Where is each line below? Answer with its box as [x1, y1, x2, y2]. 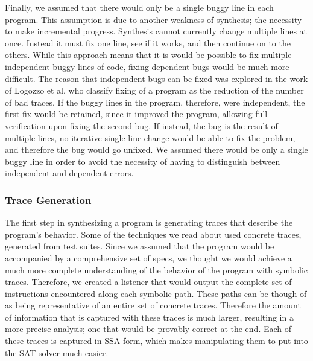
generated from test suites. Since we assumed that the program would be [5, 240, 274, 252]
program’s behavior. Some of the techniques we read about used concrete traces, [5, 228, 302, 240]
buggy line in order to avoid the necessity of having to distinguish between [5, 155, 280, 167]
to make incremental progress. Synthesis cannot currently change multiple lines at [5, 25, 308, 37]
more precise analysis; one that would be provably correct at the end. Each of [5, 322, 292, 335]
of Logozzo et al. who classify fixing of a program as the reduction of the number [5, 84, 304, 97]
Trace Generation [5, 192, 92, 207]
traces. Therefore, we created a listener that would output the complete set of [5, 275, 292, 288]
